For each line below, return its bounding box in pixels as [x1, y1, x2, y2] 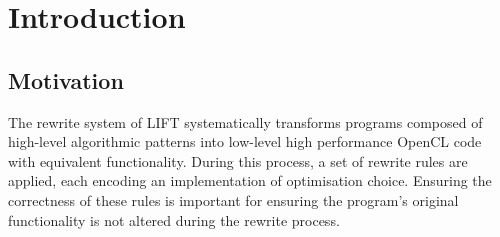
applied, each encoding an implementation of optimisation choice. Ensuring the [8, 170, 492, 191]
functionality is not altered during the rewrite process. [8, 209, 340, 230]
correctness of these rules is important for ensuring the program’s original [8, 189, 459, 210]
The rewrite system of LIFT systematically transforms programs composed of [8, 111, 483, 132]
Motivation [8, 64, 124, 95]
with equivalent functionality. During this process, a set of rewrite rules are [8, 150, 468, 171]
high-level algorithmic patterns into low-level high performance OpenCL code [8, 131, 482, 152]
